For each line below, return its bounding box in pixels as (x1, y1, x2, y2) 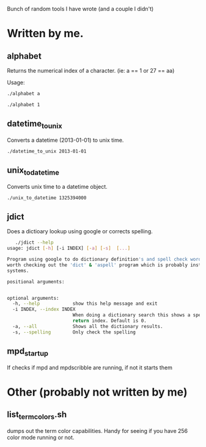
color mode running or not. (7, 434, 75, 441)
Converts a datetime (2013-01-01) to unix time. (7, 136, 124, 144)
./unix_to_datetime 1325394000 (7, 195, 87, 201)
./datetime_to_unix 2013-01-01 (7, 148, 87, 154)
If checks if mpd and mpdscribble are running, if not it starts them (7, 363, 173, 371)
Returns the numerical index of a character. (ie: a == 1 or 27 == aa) (7, 67, 175, 74)
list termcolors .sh (7, 409, 67, 421)
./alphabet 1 (7, 101, 40, 107)
